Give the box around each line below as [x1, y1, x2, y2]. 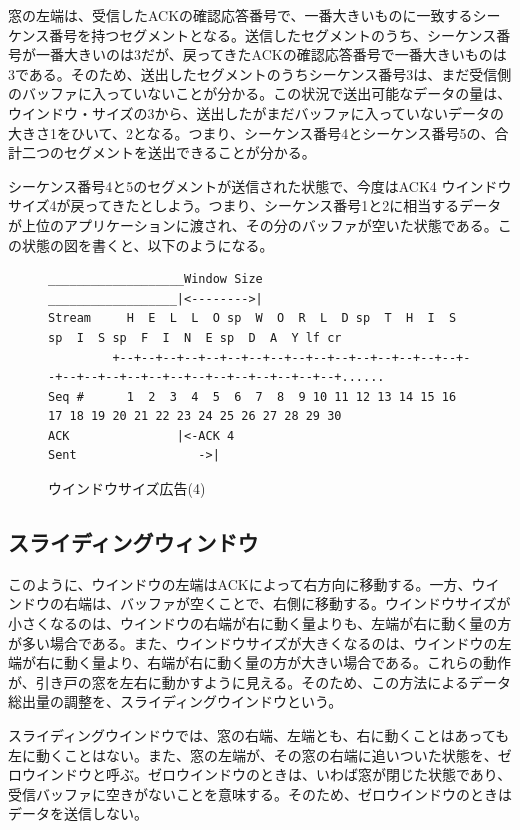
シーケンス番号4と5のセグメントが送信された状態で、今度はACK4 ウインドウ [8, 175, 512, 196]
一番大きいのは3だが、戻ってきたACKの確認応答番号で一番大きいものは [35, 44, 507, 65]
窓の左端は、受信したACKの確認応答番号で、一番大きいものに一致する [8, 5, 473, 25]
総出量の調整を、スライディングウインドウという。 [8, 691, 343, 712]
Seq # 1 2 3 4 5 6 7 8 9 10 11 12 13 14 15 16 [48, 389, 457, 404]
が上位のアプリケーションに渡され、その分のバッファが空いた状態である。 [8, 214, 498, 235]
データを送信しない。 [8, 803, 148, 824]
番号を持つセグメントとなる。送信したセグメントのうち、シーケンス [49, 24, 497, 45]
